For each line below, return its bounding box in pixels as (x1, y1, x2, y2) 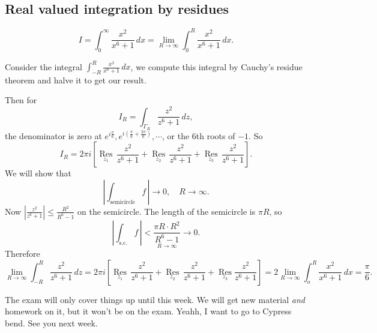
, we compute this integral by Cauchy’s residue (130, 60, 303, 72)
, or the (162, 129, 190, 142)
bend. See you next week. (5, 316, 98, 329)
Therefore (5, 247, 40, 260)
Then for (5, 94, 37, 106)
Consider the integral (5, 60, 82, 72)
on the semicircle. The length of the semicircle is (77, 205, 256, 217)
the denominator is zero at (5, 129, 102, 142)
